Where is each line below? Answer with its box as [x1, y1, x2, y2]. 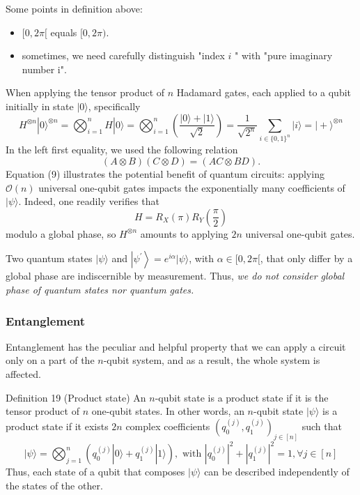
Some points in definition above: [6, 1, 143, 15]
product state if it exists [6, 418, 109, 433]
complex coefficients [125, 418, 210, 433]
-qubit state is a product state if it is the [155, 390, 329, 404]
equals [50, 24, 77, 39]
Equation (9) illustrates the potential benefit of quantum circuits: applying [6, 167, 324, 181]
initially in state [6, 98, 74, 113]
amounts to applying [140, 226, 228, 241]
